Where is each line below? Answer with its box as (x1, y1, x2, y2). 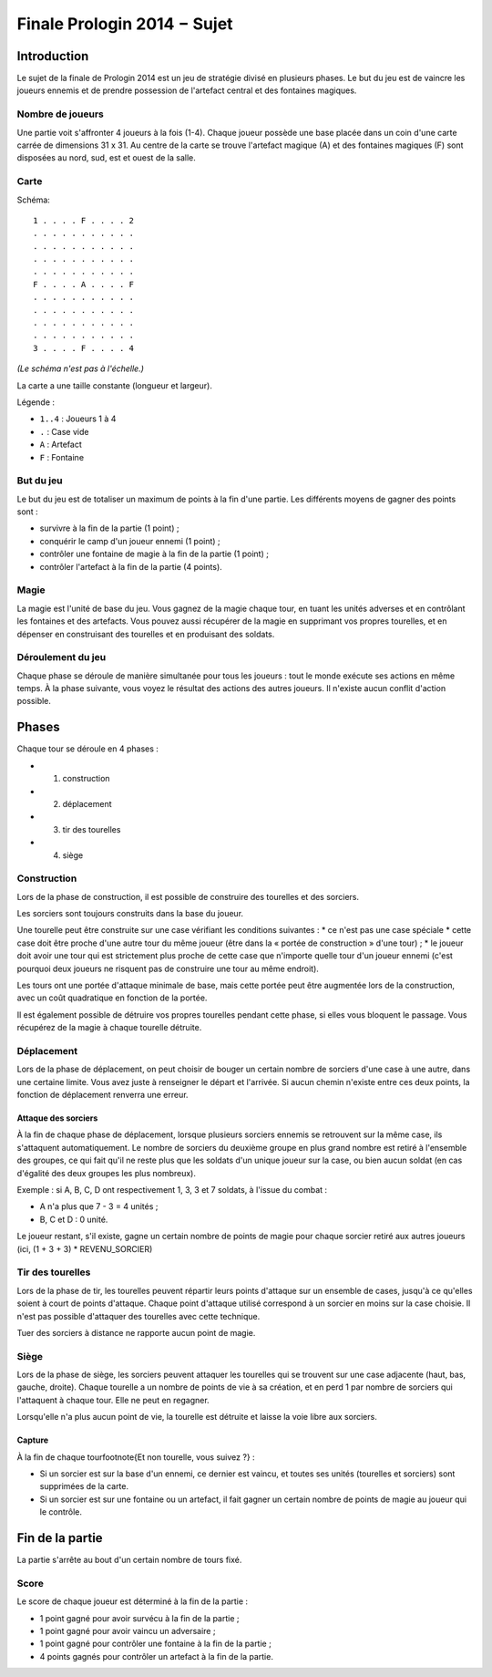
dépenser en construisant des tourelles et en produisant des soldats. (16, 628, 275, 639)
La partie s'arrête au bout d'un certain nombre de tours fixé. (16, 1555, 242, 1566)
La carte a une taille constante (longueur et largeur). (16, 379, 213, 391)
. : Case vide (39, 426, 89, 437)
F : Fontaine (39, 451, 85, 462)
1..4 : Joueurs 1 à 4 (39, 413, 117, 424)
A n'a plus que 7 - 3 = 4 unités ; (39, 1201, 159, 1212)
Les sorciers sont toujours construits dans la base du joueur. (16, 908, 244, 919)
